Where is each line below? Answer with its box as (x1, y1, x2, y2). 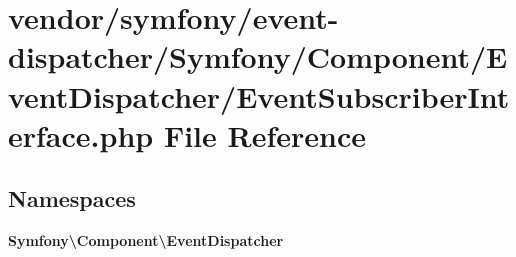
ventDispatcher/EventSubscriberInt (8, 75, 510, 116)
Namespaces (8, 183, 136, 214)
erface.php (8, 114, 154, 155)
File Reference (163, 114, 367, 155)
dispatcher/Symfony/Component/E (8, 36, 508, 77)
